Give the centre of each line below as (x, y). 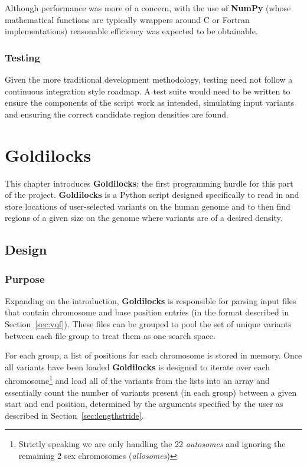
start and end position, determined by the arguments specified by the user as (144, 404)
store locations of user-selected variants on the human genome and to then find (148, 206)
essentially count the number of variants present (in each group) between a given (151, 392)
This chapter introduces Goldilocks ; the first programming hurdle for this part (149, 183)
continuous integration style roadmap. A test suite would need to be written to (148, 91)
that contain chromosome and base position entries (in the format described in (147, 312)
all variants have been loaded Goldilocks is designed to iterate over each (138, 366)
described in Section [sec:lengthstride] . (74, 415)
